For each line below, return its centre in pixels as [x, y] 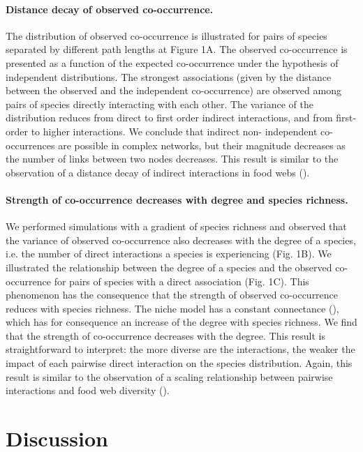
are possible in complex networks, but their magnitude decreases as [202, 145]
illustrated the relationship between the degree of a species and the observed [169, 267]
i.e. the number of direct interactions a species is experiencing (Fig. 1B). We [169, 254]
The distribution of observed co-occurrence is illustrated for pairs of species [166, 35]
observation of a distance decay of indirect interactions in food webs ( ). [158, 172]
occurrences [30, 145]
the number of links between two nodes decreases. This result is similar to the [172, 159]
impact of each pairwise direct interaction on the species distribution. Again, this [179, 363]
